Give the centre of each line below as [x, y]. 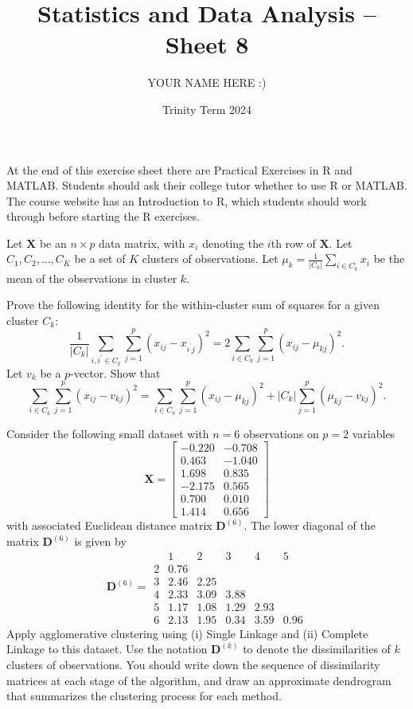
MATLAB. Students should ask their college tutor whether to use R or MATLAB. [207, 185]
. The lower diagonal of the [310, 525]
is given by [100, 541]
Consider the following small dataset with [108, 433]
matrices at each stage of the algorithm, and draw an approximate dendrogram [199, 680]
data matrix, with [142, 243]
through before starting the [73, 216]
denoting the [233, 243]
